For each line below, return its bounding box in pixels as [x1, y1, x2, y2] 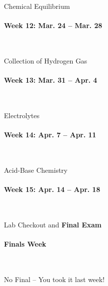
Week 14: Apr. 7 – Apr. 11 [4, 129, 96, 140]
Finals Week [4, 239, 47, 249]
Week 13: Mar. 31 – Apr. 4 [4, 75, 97, 85]
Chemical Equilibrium [4, 1, 70, 11]
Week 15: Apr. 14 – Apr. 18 [4, 184, 100, 194]
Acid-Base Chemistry [4, 164, 68, 175]
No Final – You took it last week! [4, 274, 105, 284]
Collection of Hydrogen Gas [4, 55, 87, 65]
